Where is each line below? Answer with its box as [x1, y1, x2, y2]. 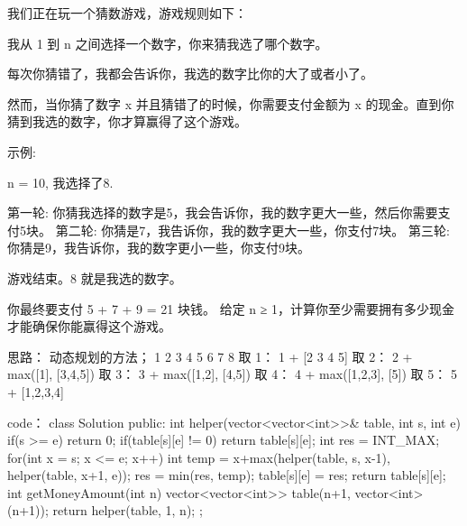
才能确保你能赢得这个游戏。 [7, 317, 171, 336]
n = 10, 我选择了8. [7, 172, 114, 191]
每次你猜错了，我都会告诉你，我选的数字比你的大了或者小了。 [7, 64, 373, 83]
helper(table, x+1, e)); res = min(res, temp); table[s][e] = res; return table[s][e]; [7, 466, 446, 484]
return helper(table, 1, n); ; [52, 501, 203, 520]
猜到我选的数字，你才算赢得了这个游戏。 [7, 112, 247, 131]
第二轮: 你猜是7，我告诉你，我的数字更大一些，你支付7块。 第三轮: [55, 220, 450, 239]
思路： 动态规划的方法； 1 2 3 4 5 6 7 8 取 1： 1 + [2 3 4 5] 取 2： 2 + [7, 346, 413, 365]
